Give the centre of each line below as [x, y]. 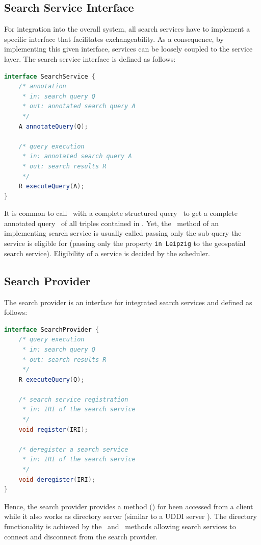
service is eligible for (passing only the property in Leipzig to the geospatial [125, 243]
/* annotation [42, 86]
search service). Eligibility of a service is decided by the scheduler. [107, 253]
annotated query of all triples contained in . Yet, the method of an [111, 223]
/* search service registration [73, 399]
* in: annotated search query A [77, 156]
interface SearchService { [50, 76]
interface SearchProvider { [52, 329]
